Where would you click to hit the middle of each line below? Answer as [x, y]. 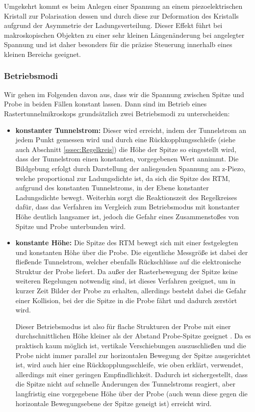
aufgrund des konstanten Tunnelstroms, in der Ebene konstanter [112, 188]
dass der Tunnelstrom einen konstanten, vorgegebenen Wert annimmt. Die [127, 159]
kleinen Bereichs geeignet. [43, 54]
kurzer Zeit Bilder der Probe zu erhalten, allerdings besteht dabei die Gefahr [131, 291]
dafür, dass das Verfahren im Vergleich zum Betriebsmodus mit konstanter [127, 207]
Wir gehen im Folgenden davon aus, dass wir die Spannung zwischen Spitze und [124, 94]
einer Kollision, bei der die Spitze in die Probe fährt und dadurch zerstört [126, 300]
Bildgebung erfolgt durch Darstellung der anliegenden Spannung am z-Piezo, [130, 168]
